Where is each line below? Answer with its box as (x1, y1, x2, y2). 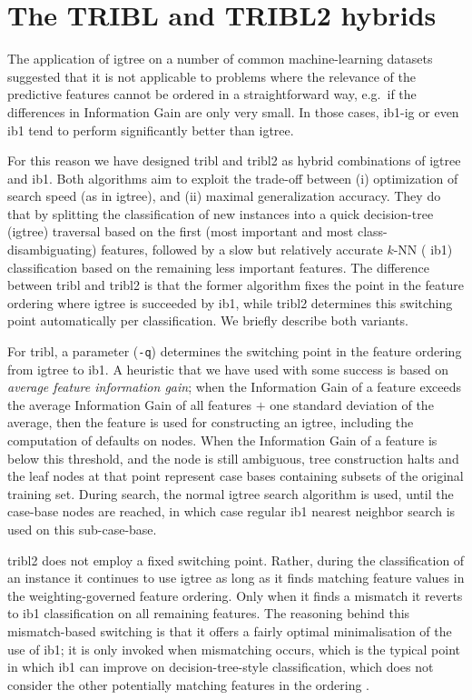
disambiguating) (7, 240, 97, 259)
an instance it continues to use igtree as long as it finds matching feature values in (7, 568, 465, 587)
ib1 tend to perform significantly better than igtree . (7, 120, 294, 139)
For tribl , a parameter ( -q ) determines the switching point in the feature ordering (7, 342, 462, 361)
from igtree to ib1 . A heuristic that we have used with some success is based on (7, 359, 449, 378)
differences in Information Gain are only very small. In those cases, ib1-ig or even (7, 102, 459, 121)
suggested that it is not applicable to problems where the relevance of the (7, 66, 416, 85)
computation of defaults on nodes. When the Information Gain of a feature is (7, 431, 438, 450)
